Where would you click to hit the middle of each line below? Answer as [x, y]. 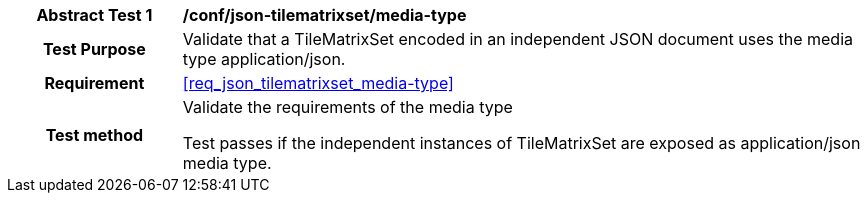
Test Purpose [94, 49]
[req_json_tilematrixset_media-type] [318, 83]
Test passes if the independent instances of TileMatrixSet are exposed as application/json [521, 143]
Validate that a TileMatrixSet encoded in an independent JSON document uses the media [517, 39]
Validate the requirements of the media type [347, 107]
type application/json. [264, 59]
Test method [94, 135]
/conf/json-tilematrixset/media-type [324, 15]
